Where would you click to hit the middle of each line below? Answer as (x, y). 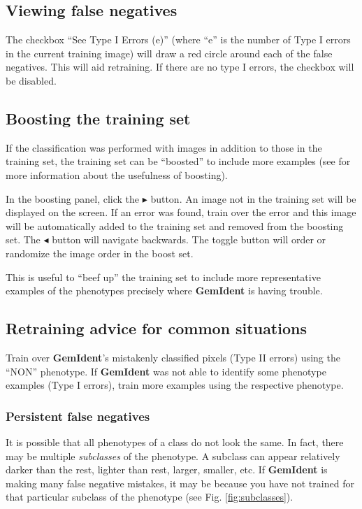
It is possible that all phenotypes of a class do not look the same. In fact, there (175, 442)
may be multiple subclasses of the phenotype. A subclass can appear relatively (173, 456)
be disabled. (31, 80)
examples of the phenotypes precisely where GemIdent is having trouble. (164, 291)
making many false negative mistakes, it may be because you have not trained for (180, 483)
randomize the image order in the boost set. (100, 253)
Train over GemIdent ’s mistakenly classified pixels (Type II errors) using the (173, 357)
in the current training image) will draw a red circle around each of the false (169, 53)
